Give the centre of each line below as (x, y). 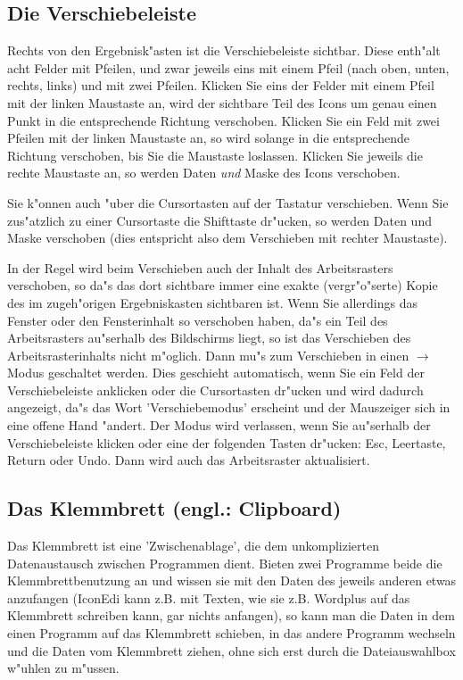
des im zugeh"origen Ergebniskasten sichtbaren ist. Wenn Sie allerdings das (212, 302)
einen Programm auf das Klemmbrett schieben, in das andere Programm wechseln (231, 633)
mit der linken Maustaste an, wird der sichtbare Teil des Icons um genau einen (222, 102)
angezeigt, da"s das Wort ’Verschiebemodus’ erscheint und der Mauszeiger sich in (229, 407)
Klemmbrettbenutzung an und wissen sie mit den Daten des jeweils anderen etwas (232, 580)
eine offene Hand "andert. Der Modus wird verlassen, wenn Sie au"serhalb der (219, 425)
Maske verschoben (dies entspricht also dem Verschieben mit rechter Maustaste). (227, 238)
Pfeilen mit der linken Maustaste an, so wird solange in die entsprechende (209, 138)
